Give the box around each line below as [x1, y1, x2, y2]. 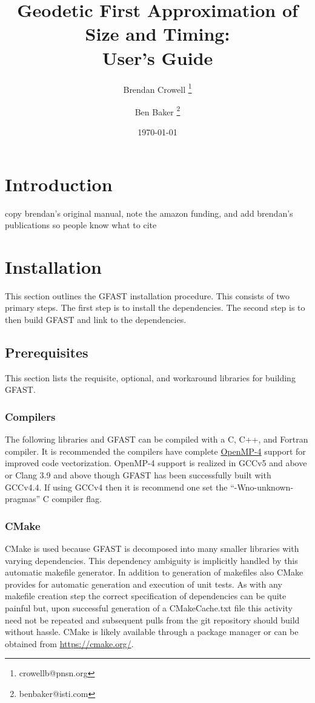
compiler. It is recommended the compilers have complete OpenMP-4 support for [5, 444, 306, 457]
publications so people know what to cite [5, 219, 157, 231]
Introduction [5, 171, 113, 196]
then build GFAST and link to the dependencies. [5, 313, 187, 326]
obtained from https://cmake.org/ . [5, 637, 134, 650]
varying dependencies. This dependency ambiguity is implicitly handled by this [5, 554, 298, 566]
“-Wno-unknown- [230, 480, 294, 493]
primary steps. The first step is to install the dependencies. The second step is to [5, 301, 305, 314]
